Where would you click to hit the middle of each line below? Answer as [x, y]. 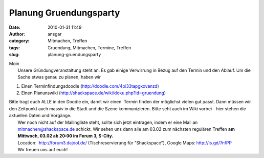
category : [19, 41]
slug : [14, 55]
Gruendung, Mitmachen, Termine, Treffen [89, 48]
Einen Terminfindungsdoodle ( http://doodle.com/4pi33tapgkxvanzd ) [90, 86]
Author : [17, 34]
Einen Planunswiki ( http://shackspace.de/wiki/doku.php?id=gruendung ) [94, 93]
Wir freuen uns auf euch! [43, 150]
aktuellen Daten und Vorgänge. [40, 116]
